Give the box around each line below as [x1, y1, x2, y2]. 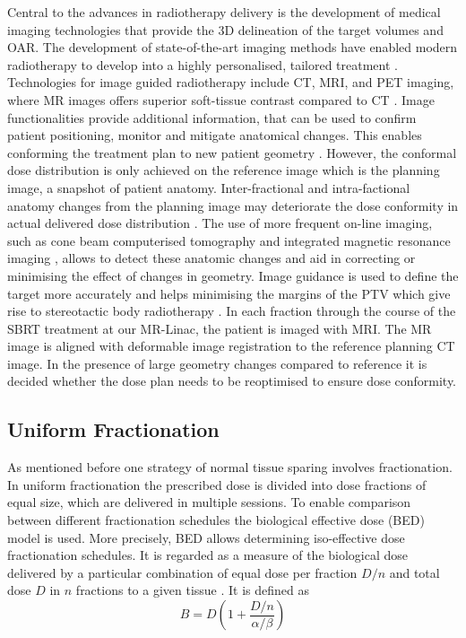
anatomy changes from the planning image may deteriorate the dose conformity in [7, 196, 459, 214]
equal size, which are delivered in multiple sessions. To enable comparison [7, 493, 411, 511]
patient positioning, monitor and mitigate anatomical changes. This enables [7, 126, 422, 144]
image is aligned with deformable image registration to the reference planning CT [7, 336, 455, 355]
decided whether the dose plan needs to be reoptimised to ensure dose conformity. [7, 371, 457, 390]
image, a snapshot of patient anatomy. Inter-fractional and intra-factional [7, 178, 410, 197]
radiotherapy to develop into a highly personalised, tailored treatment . [7, 55, 398, 74]
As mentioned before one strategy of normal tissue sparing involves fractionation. [7, 458, 453, 476]
